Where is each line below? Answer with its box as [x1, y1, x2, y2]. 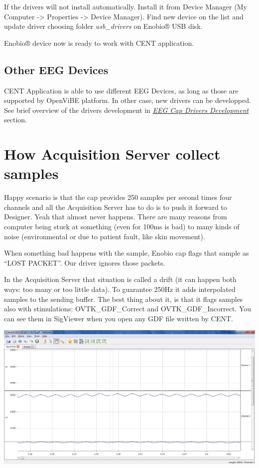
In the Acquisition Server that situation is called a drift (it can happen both [4, 274, 237, 284]
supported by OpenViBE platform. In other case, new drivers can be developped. [4, 95, 251, 105]
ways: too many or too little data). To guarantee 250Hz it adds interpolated [4, 284, 236, 294]
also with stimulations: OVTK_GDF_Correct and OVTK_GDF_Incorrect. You [4, 303, 252, 314]
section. [4, 114, 27, 125]
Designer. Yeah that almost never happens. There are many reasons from [4, 211, 227, 222]
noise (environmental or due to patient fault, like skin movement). [4, 231, 205, 241]
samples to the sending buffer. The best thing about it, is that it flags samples [4, 293, 243, 304]
